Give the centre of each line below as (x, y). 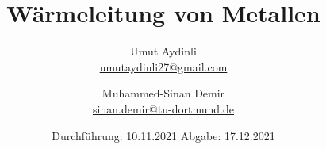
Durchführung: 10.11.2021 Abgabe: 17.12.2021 (163, 135)
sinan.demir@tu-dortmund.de (163, 108)
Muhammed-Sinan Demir (163, 93)
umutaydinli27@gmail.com (163, 66)
